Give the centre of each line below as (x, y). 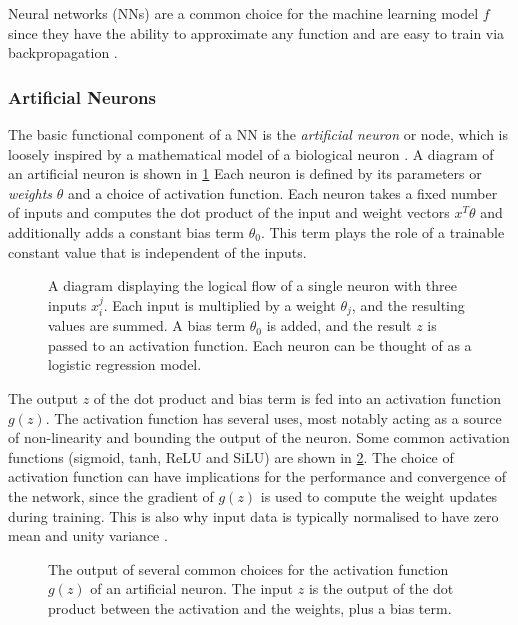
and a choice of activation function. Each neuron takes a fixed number (282, 192)
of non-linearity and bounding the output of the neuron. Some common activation (259, 437)
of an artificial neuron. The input (192, 588)
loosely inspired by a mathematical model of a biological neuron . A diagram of (251, 153)
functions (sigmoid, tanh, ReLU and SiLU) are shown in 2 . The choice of (231, 456)
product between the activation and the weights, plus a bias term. (250, 607)
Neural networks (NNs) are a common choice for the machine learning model (243, 13)
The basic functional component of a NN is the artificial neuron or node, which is (258, 134)
